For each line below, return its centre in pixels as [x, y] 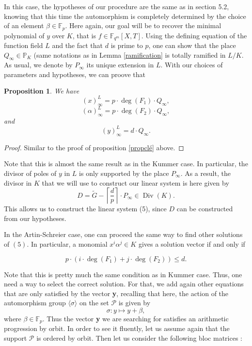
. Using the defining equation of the [194, 35]
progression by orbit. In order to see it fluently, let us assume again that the [117, 328]
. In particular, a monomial [67, 244]
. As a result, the [205, 173]
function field [24, 45]
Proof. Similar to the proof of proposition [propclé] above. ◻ [94, 147]
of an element [24, 25]
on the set [94, 303]
